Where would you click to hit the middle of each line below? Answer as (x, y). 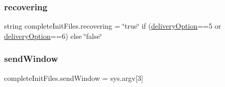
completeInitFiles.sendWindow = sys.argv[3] (74, 78)
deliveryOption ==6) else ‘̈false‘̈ (53, 36)
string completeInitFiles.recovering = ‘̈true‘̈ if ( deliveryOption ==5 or (113, 26)
